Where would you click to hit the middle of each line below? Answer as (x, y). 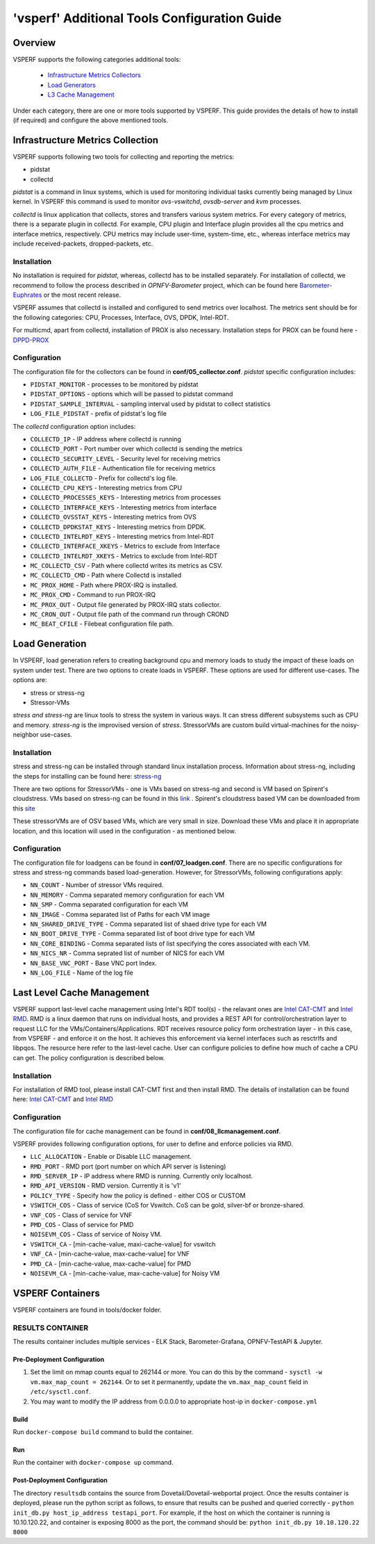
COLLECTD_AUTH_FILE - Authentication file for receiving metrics (123, 469)
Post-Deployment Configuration (60, 1480)
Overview (34, 43)
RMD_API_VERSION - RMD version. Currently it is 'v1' (106, 1186)
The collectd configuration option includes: (74, 426)
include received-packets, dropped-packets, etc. (83, 244)
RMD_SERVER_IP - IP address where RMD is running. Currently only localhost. (142, 1176)
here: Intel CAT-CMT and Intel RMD (63, 1099)
